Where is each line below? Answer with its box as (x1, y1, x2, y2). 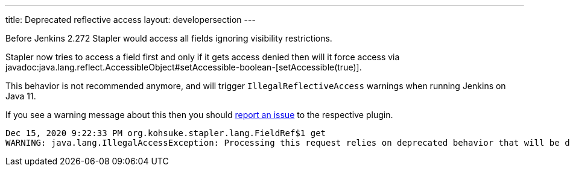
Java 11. (5, 91, 36, 101)
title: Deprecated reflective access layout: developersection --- (5, 14, 256, 25)
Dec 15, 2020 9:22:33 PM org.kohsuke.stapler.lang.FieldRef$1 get (5, 128, 326, 138)
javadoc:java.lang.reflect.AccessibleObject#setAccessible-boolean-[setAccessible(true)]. (5, 62, 362, 72)
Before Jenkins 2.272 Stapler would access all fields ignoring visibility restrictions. (5, 33, 332, 43)
